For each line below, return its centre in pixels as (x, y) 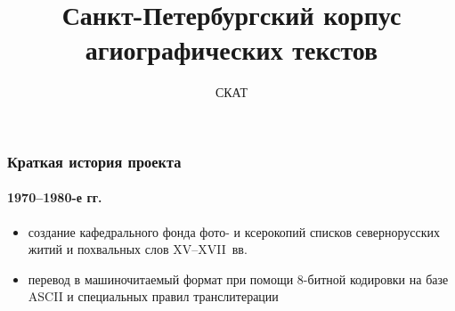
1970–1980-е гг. (55, 197)
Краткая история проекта (94, 161)
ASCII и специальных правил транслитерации (153, 296)
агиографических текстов (232, 49)
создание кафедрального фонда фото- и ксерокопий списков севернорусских (234, 231)
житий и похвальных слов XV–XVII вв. (138, 249)
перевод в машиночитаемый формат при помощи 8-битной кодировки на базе (238, 278)
